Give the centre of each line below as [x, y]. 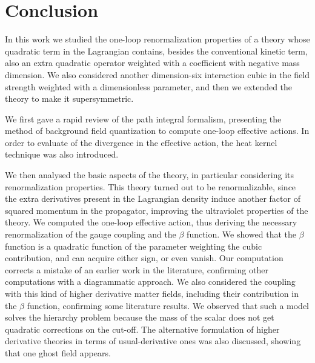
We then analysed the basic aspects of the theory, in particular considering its [150, 175]
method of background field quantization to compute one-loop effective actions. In [157, 131]
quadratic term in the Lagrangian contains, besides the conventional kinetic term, [156, 51]
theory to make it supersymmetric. [69, 98]
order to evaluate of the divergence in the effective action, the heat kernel [141, 142]
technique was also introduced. [62, 154]
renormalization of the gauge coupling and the [91, 234]
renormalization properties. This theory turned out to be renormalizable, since [151, 186]
